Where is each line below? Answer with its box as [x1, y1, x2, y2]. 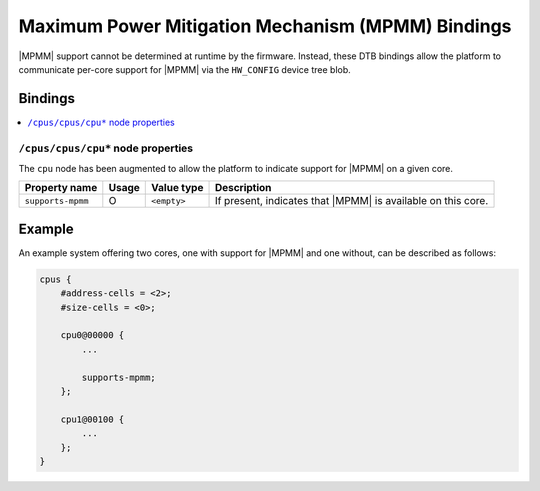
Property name [24, 181, 98, 195]
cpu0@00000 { [60, 330, 125, 341]
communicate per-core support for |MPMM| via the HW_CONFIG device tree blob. [18, 63, 352, 75]
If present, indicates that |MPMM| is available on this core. [214, 194, 489, 208]
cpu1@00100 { [60, 413, 125, 425]
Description [214, 181, 272, 195]
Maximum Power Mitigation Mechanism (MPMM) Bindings [18, 15, 512, 37]
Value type [151, 181, 204, 195]
